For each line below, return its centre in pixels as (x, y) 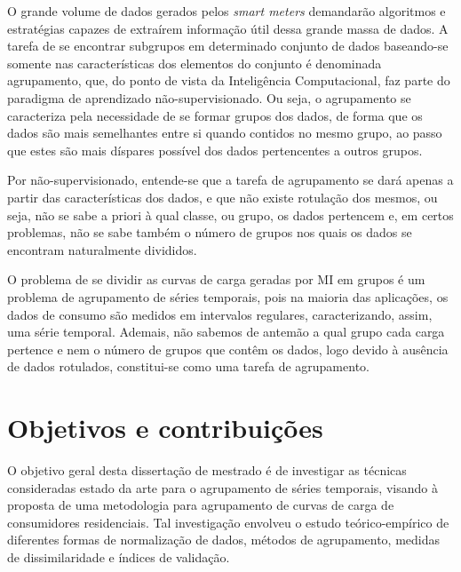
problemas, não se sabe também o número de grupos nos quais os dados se (210, 232)
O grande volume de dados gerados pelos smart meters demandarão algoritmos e (227, 11)
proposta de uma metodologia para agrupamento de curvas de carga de (201, 505)
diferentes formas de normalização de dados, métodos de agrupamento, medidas (224, 540)
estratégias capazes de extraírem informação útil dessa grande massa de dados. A (228, 28)
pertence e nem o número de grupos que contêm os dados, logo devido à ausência (228, 349)
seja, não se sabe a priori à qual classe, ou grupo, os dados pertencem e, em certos (230, 214)
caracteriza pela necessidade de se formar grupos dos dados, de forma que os (215, 115)
